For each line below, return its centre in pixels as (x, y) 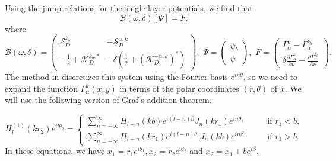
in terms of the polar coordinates (179, 88)
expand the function (41, 88)
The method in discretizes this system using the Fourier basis (116, 76)
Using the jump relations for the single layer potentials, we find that (129, 8)
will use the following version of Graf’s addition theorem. (108, 100)
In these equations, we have (55, 151)
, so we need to (270, 76)
